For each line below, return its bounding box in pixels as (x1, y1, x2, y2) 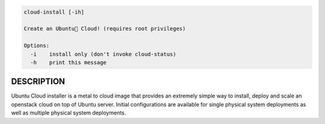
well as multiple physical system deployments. (11, 109, 126, 117)
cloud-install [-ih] (23, 8, 84, 15)
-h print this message (30, 59, 107, 66)
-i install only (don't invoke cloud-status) (30, 51, 177, 57)
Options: (23, 42, 50, 49)
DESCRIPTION (11, 76, 66, 87)
